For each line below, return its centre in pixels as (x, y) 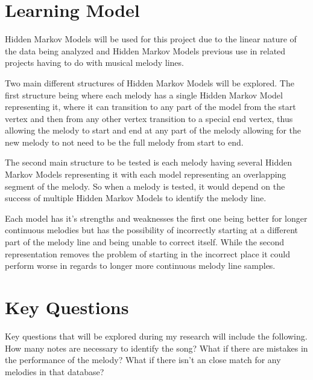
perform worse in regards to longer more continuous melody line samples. (140, 266)
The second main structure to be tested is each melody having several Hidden (149, 162)
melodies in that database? (55, 371)
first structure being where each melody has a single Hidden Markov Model (144, 95)
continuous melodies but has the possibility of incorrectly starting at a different (151, 230)
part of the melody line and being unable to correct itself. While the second (145, 242)
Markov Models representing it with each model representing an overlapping (146, 174)
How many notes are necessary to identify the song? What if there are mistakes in (156, 348)
